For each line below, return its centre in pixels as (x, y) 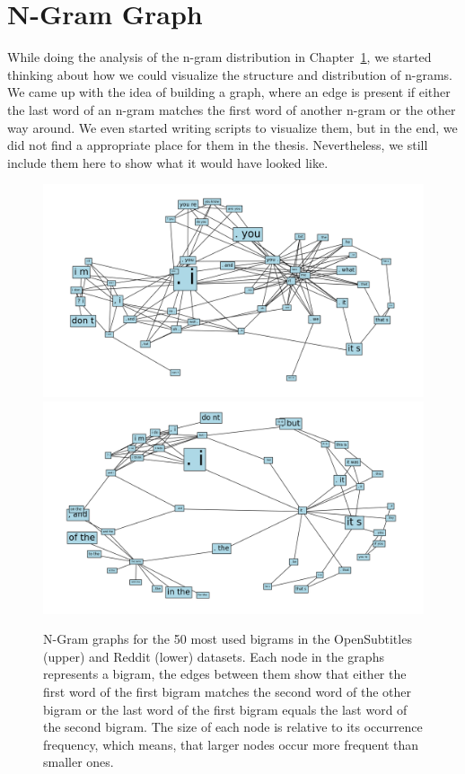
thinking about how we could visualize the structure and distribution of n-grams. (230, 74)
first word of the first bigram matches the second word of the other (228, 691)
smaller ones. (79, 762)
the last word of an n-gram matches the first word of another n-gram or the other (232, 109)
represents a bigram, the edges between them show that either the (225, 674)
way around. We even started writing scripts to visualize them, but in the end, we (232, 127)
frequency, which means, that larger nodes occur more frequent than (231, 744)
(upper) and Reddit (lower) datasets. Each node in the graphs (214, 656)
